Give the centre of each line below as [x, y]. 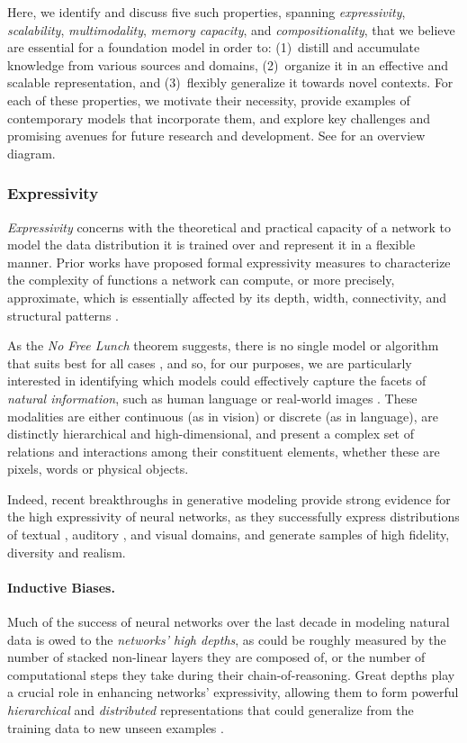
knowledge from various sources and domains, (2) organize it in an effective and [228, 64]
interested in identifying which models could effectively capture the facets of [217, 381]
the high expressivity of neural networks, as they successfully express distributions [233, 516]
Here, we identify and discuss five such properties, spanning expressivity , [207, 12]
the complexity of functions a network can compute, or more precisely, [201, 280]
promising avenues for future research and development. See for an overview [216, 136]
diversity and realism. [67, 552]
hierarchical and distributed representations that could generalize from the [211, 710]
